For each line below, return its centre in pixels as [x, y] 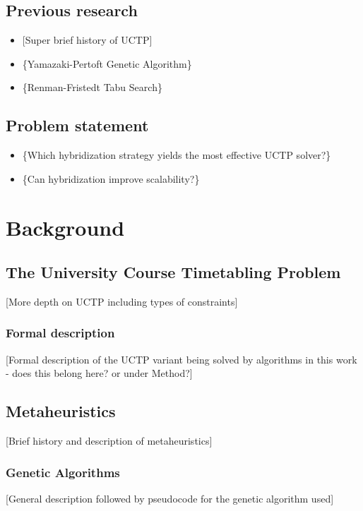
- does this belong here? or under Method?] [99, 373]
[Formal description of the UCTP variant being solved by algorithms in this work [181, 359]
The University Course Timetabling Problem [173, 272]
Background [65, 227]
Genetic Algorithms [63, 472]
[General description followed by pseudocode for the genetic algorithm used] [170, 498]
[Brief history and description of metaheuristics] [109, 441]
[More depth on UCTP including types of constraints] [122, 301]
